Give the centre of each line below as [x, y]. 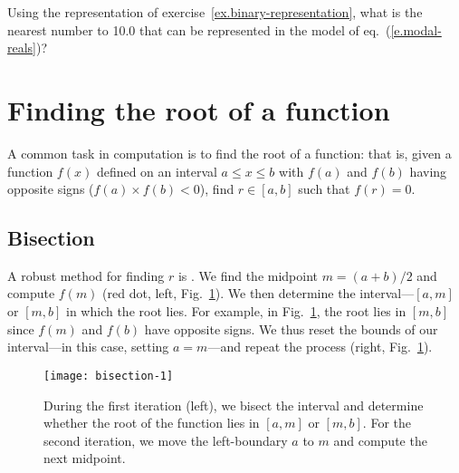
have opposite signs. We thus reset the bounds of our [291, 328]
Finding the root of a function [199, 109]
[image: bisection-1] [109, 376]
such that [324, 189]
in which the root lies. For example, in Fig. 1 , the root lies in [236, 311]
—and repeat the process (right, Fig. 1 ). [320, 347]
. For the [387, 423]
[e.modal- [416, 29]
